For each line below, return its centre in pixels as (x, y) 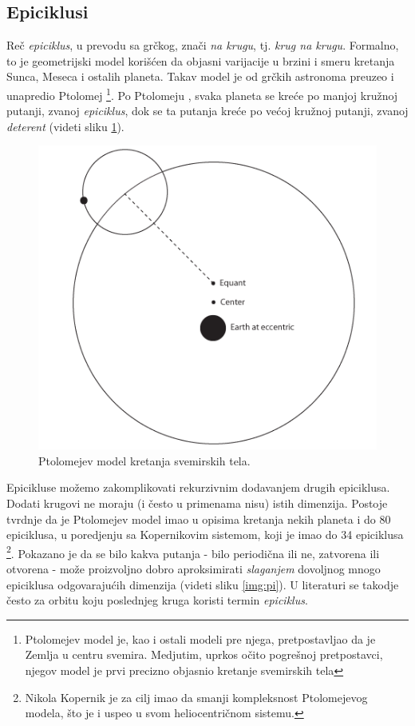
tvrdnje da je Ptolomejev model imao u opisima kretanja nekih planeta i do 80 (199, 519)
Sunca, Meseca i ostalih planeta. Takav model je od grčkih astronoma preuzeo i (200, 76)
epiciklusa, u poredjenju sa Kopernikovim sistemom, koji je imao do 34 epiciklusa (205, 535)
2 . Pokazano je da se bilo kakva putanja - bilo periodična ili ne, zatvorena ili (193, 552)
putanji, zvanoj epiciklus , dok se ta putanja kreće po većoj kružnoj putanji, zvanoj (207, 111)
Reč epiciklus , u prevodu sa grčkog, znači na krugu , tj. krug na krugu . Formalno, (203, 45)
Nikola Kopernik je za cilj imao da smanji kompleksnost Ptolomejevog (196, 697)
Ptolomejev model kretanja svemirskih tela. (144, 460)
